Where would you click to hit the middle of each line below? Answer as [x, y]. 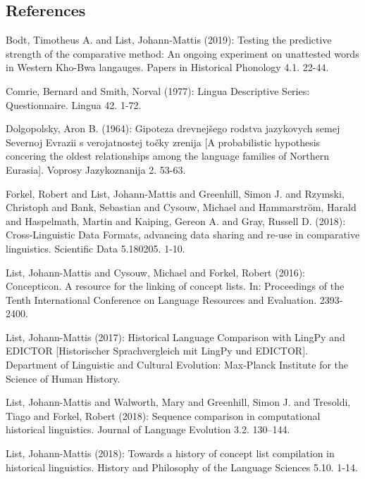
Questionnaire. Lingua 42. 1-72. [74, 104]
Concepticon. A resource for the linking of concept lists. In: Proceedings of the [175, 286]
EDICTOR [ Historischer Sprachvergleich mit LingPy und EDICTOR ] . [157, 351]
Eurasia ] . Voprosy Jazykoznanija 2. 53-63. [96, 169]
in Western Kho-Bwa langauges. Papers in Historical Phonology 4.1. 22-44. [167, 67]
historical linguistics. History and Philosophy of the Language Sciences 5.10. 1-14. [182, 467]
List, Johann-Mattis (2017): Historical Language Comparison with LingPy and [175, 337]
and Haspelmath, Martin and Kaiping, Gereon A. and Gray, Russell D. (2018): [176, 221]
